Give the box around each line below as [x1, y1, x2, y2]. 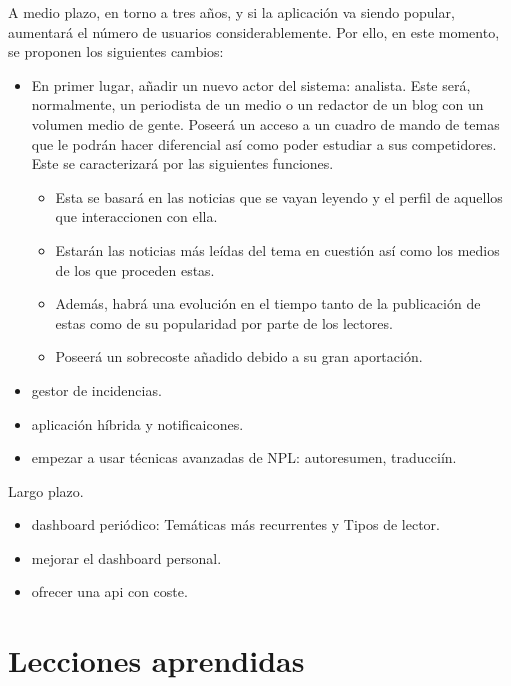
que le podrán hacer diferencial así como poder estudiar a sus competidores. [31, 133, 497, 154]
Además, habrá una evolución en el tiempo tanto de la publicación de [55, 293, 481, 314]
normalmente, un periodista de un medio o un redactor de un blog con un [31, 94, 484, 115]
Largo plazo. [8, 480, 84, 501]
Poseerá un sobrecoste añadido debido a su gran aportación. [55, 346, 423, 367]
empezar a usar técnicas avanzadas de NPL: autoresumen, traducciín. [31, 447, 457, 468]
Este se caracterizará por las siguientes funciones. [31, 153, 334, 174]
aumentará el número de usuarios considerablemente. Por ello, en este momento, [8, 21, 500, 42]
